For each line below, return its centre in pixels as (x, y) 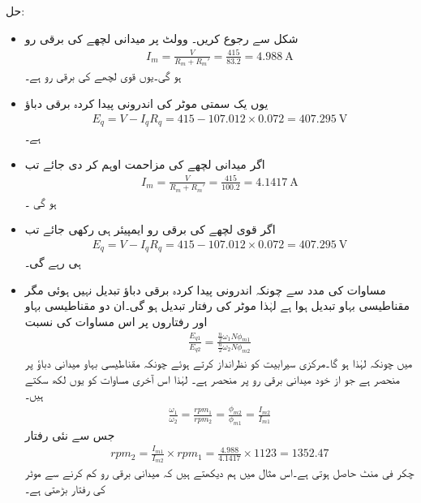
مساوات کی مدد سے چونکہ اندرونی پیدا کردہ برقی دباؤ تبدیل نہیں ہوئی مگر (205, 289)
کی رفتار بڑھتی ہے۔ (65, 489)
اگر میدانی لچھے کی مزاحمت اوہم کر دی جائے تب (145, 163)
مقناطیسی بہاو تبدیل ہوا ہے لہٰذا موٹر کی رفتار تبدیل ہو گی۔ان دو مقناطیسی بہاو (217, 305)
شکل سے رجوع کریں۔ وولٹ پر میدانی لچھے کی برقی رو (161, 38)
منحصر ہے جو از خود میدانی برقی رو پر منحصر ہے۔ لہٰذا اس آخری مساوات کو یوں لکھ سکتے (212, 378)
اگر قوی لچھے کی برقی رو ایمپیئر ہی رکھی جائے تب (150, 229)
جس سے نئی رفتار (70, 434)
